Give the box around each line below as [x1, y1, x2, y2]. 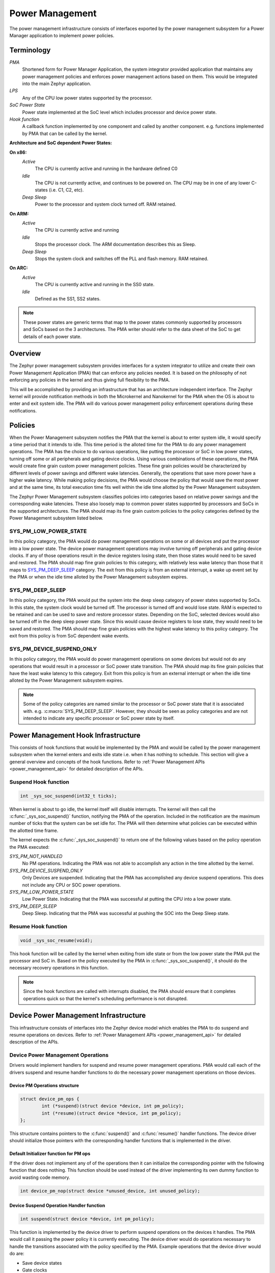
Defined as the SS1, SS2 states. [35, 295, 101, 301]
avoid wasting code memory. [9, 1174, 70, 1180]
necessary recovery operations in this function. [9, 965, 109, 971]
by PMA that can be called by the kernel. [22, 130, 107, 136]
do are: [9, 1251, 24, 1257]
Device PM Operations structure [9, 1082, 79, 1088]
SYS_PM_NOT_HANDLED [9, 853, 63, 859]
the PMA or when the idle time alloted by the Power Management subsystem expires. [9, 574, 188, 580]
